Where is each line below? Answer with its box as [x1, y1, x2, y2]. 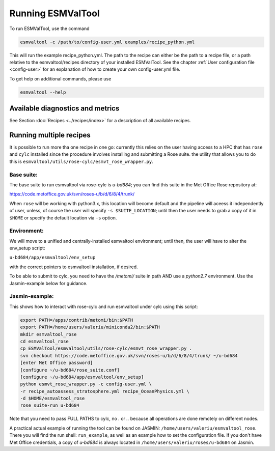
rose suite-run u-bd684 [20, 403, 80, 408]
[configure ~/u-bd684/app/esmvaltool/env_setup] [20, 374, 144, 380]
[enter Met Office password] [20, 360, 93, 366]
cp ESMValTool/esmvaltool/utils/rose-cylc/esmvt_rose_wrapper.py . [20, 346, 193, 351]
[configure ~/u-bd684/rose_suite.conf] [20, 367, 120, 373]
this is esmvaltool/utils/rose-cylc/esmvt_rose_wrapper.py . [9, 158, 153, 164]
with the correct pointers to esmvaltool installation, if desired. [9, 264, 138, 270]
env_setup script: [9, 245, 45, 251]
